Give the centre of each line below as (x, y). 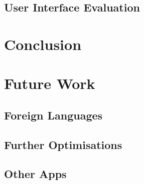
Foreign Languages (53, 115)
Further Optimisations (63, 144)
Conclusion (43, 44)
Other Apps (35, 174)
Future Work (50, 83)
